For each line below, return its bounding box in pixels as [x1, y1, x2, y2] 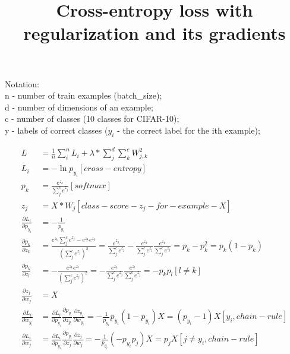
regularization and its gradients [23, 21, 286, 45]
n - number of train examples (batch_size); [5, 89, 162, 102]
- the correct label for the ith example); [117, 124, 260, 136]
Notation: [5, 77, 39, 90]
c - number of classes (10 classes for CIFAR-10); [5, 112, 179, 125]
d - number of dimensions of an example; [5, 100, 153, 113]
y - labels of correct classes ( [5, 124, 108, 136]
